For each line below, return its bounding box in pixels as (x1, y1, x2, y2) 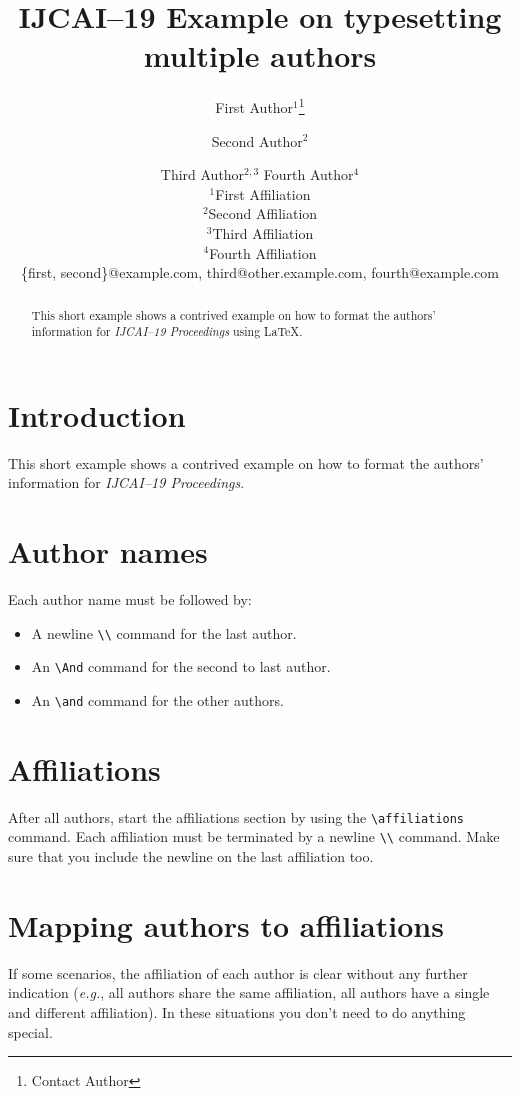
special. (8, 1021, 53, 1042)
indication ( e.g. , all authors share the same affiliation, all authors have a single (8, 982, 490, 1003)
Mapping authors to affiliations (8, 904, 444, 945)
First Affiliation (215, 183, 311, 204)
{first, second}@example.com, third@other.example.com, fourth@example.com (21, 262, 499, 283)
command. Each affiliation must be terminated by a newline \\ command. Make (8, 826, 500, 847)
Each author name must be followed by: (8, 589, 252, 610)
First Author (215, 96, 294, 117)
